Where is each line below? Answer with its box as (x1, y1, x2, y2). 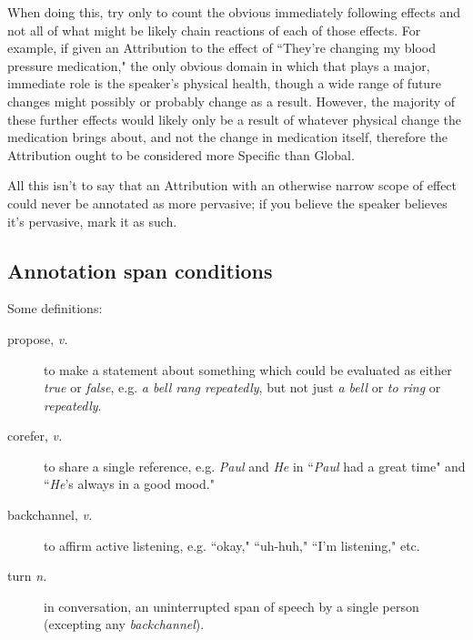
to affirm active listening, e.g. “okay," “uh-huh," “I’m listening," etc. (44, 535, 420, 554)
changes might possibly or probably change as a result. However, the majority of (7, 91, 456, 110)
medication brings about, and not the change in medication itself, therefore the (7, 127, 448, 147)
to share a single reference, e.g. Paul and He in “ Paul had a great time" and (44, 456, 466, 475)
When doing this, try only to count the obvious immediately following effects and (7, 3, 461, 21)
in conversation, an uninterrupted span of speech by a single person (44, 596, 419, 615)
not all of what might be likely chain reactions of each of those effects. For (7, 20, 421, 39)
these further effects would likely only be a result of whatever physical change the (7, 109, 461, 128)
